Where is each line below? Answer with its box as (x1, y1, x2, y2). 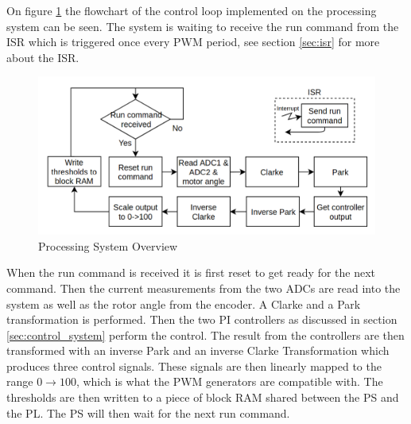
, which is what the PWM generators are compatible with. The (76, 373, 383, 390)
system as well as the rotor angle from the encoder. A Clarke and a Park (6, 295, 361, 312)
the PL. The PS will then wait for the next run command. (6, 404, 290, 421)
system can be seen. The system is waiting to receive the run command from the (6, 18, 399, 34)
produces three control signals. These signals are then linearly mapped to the (6, 357, 382, 374)
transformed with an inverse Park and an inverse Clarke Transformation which (6, 342, 390, 359)
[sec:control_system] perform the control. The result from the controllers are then (6, 326, 405, 343)
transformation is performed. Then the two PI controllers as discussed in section (6, 311, 397, 328)
